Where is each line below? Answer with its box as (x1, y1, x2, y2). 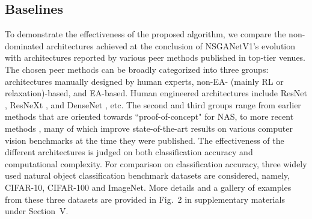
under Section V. (5, 205, 69, 217)
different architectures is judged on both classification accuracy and (5, 146, 253, 158)
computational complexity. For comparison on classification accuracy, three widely (5, 157, 307, 170)
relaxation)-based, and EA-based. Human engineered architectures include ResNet (5, 87, 307, 99)
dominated (5, 39, 44, 52)
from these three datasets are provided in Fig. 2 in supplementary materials (5, 193, 285, 205)
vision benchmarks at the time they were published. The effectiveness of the (5, 134, 284, 146)
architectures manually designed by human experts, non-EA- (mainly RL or (5, 75, 284, 87)
